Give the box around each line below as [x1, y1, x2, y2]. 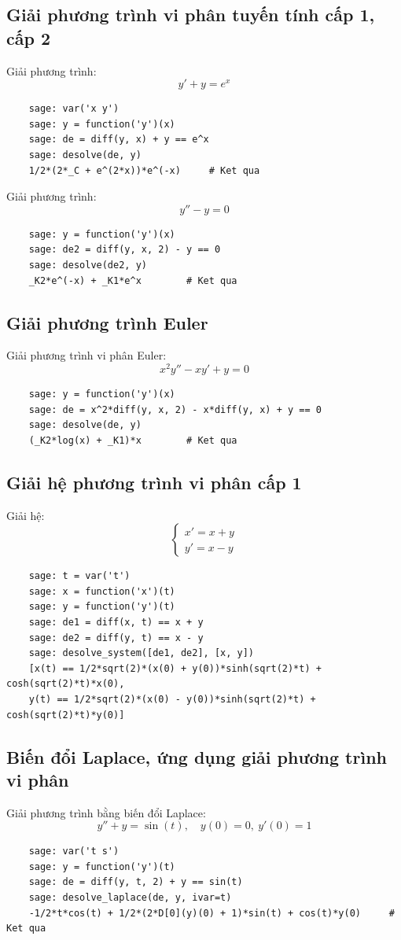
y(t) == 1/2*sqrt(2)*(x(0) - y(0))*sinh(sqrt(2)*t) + [28, 693, 316, 705]
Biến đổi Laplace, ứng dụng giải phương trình [6, 744, 387, 769]
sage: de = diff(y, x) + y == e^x [28, 134, 209, 146]
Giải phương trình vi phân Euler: [6, 347, 167, 363]
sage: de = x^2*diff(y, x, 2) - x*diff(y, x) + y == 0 [28, 404, 322, 415]
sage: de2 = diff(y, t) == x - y [28, 632, 204, 643]
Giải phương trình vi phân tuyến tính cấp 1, [6, 2, 375, 27]
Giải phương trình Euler [6, 310, 208, 334]
